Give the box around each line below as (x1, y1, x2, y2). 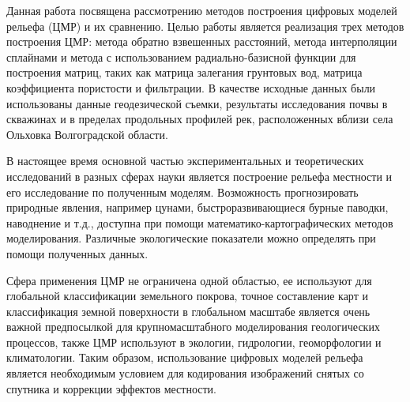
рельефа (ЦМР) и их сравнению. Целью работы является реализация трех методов (6, 17, 404, 34)
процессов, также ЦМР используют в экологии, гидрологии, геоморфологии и (6, 333, 382, 350)
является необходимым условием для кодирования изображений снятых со (6, 365, 364, 381)
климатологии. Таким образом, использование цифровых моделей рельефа (6, 349, 363, 366)
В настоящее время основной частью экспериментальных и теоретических (6, 152, 364, 169)
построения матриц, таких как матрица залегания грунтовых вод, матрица (6, 64, 363, 81)
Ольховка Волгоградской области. (6, 126, 168, 142)
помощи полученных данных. (6, 245, 149, 261)
